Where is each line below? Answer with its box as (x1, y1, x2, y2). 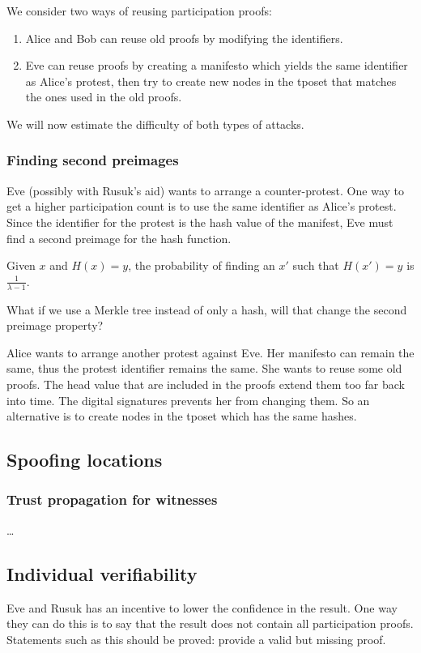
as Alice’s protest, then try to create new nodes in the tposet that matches (25, 72, 397, 89)
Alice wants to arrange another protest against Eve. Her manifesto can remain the (6, 344, 415, 361)
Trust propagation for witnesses (6, 489, 218, 510)
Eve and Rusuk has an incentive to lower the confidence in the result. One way (6, 599, 398, 616)
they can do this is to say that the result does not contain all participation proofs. (6, 615, 414, 632)
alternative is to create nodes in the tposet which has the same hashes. (6, 408, 357, 425)
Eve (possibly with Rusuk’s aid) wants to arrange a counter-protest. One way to (6, 181, 404, 198)
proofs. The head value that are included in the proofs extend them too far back (6, 375, 405, 392)
